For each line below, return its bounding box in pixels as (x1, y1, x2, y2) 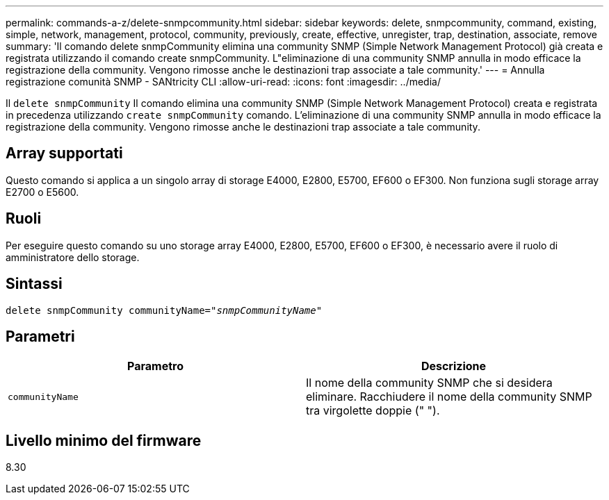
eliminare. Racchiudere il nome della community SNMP (306, 390, 592, 404)
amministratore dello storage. (6, 251, 140, 263)
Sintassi (6, 275, 63, 293)
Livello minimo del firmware (6, 431, 202, 449)
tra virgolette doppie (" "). (306, 403, 440, 418)
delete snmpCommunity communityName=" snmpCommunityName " (6, 304, 323, 316)
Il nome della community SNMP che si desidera (306, 376, 553, 390)
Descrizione (421, 359, 487, 374)
